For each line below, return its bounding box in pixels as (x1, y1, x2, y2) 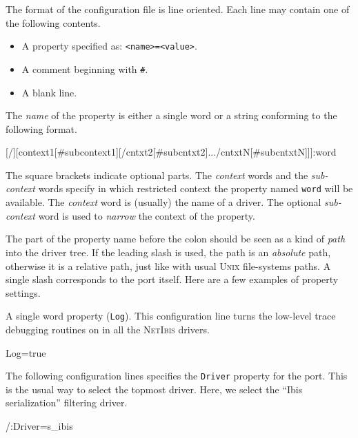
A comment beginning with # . (21, 61, 148, 76)
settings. (6, 285, 41, 300)
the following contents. (6, 15, 101, 30)
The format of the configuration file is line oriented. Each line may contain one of (6, 2, 350, 16)
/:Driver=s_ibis (6, 418, 73, 432)
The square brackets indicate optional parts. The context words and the (6, 167, 308, 182)
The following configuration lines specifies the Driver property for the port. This (6, 368, 348, 383)
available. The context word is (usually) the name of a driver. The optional (6, 195, 321, 209)
